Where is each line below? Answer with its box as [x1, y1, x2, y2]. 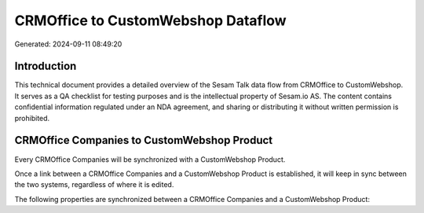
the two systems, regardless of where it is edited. [14, 180, 174, 189]
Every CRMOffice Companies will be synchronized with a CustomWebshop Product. [14, 154, 286, 164]
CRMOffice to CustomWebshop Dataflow [14, 12, 287, 29]
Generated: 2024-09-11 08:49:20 [14, 39, 122, 49]
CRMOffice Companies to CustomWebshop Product [14, 134, 273, 147]
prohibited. [14, 113, 50, 123]
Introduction [14, 60, 77, 73]
